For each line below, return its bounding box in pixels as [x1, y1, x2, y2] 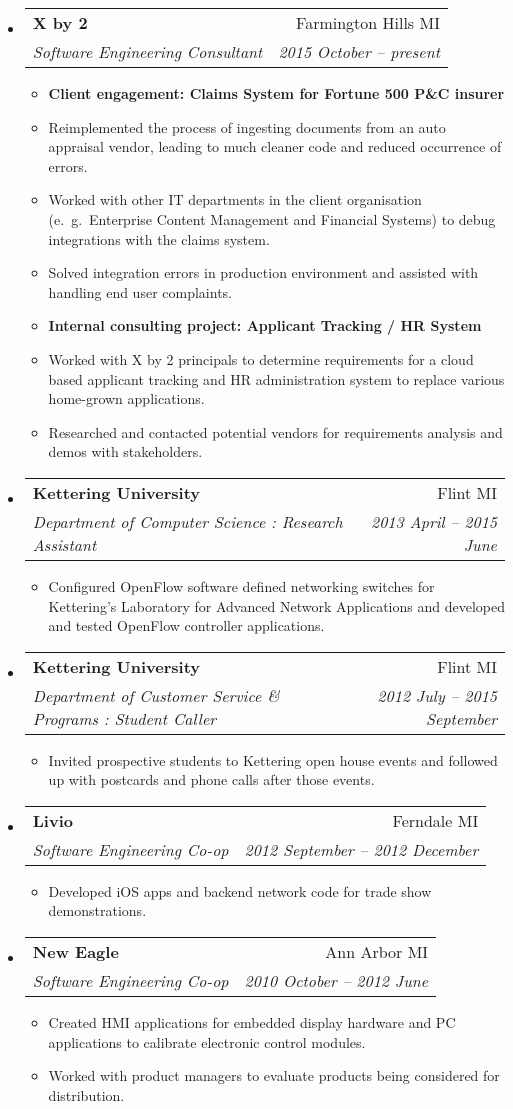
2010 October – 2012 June [244, 969, 429, 993]
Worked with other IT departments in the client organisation [48, 189, 422, 210]
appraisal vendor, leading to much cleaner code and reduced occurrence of [48, 136, 502, 157]
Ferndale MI [392, 808, 479, 832]
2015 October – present [278, 40, 440, 63]
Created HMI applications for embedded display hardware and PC [48, 1012, 456, 1033]
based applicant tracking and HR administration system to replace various [48, 368, 505, 389]
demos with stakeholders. [48, 441, 203, 462]
